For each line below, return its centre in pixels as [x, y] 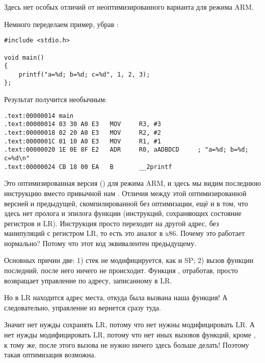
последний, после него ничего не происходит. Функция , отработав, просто [121, 270]
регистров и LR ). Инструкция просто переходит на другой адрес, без [112, 223]
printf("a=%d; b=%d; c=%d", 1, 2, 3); [84, 74]
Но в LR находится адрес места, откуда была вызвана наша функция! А [116, 297]
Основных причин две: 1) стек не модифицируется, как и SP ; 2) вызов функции [129, 260]
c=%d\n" [17, 158]
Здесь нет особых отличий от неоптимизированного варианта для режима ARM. [129, 7]
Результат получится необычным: [56, 99]
